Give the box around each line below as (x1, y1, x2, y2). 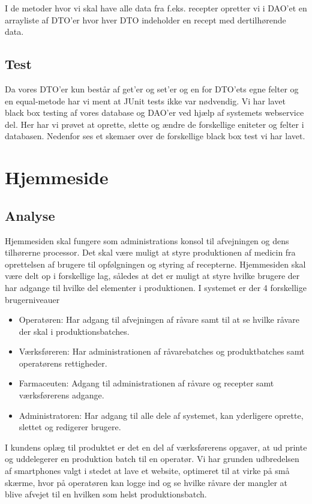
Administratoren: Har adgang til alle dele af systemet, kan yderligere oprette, (19, 409, 304, 421)
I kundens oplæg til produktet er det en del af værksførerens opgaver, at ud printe (5, 440, 307, 453)
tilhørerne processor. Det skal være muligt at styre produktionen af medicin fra (5, 246, 296, 259)
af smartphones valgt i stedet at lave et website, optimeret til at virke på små (5, 464, 290, 477)
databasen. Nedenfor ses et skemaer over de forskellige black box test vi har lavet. (5, 130, 305, 142)
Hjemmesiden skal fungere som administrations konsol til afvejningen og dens (5, 234, 289, 247)
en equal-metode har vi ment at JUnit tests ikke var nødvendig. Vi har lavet (5, 94, 286, 107)
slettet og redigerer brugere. (19, 421, 121, 433)
